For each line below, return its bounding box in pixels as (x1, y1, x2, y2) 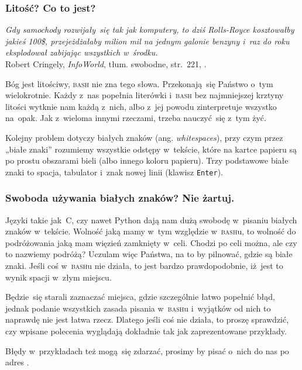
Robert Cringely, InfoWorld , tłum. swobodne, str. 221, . (5, 58, 207, 70)
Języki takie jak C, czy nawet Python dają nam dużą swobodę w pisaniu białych (5, 213, 297, 226)
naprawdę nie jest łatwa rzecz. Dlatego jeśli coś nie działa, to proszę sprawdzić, (5, 313, 289, 326)
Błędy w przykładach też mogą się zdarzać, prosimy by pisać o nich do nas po (5, 344, 289, 357)
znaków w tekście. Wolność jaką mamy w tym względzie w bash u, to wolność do (5, 225, 296, 237)
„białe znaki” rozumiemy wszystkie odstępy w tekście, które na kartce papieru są (5, 143, 297, 155)
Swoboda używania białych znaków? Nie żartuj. (5, 191, 235, 205)
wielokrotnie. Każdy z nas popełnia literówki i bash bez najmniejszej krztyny (5, 89, 284, 101)
